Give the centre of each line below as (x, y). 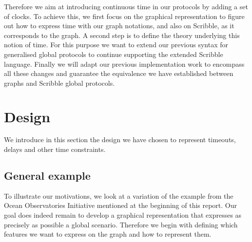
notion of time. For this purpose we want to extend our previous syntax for (116, 45)
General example (47, 176)
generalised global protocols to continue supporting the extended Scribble (114, 54)
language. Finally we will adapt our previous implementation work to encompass (124, 64)
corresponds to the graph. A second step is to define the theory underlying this (122, 35)
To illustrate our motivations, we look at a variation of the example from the (119, 195)
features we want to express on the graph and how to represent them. (108, 234)
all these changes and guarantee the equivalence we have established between (119, 73)
